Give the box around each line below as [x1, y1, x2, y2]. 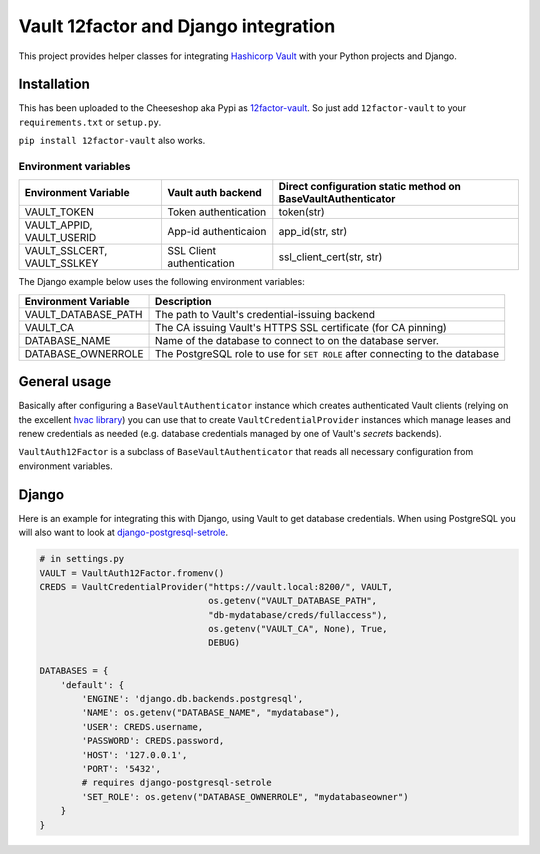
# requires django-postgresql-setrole [81, 777, 272, 789]
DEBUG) [208, 637, 240, 649]
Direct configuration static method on [278, 180, 462, 194]
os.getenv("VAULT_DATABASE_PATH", [208, 595, 378, 607]
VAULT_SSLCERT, [24, 244, 108, 258]
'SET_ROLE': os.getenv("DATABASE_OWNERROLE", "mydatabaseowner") [81, 791, 409, 802]
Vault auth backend [166, 186, 262, 200]
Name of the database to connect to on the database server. [155, 333, 440, 347]
